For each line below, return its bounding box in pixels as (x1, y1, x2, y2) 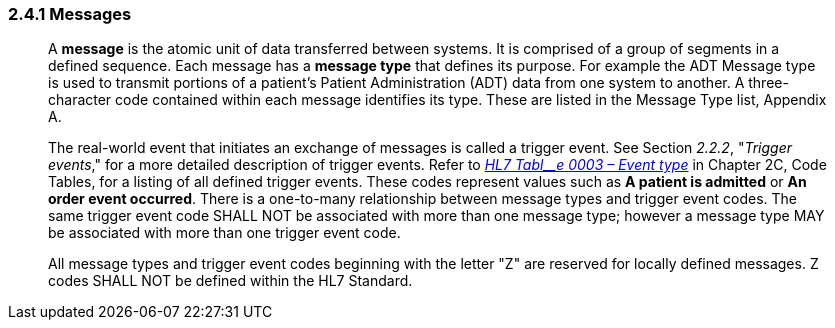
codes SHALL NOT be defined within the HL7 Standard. (48, 272, 413, 290)
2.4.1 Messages (8, 4, 132, 24)
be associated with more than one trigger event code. (48, 224, 401, 242)
